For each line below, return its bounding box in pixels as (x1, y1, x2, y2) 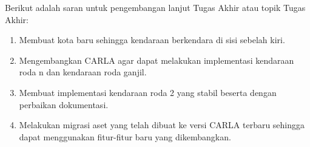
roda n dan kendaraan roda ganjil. (19, 66, 147, 78)
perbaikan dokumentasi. (19, 98, 109, 111)
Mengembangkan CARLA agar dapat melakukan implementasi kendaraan (19, 53, 294, 66)
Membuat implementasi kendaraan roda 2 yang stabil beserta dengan (19, 86, 277, 98)
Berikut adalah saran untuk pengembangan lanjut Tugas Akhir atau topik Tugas (5, 1, 306, 13)
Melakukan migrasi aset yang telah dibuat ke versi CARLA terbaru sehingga (19, 118, 305, 131)
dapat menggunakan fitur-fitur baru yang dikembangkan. (19, 130, 231, 143)
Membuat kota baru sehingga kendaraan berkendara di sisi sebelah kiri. (19, 33, 285, 46)
